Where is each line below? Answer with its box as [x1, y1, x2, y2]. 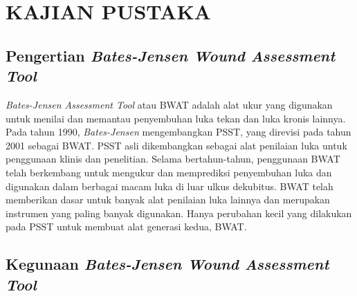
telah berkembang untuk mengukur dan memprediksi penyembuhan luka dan [6, 165, 332, 179]
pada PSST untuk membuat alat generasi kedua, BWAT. [6, 219, 247, 234]
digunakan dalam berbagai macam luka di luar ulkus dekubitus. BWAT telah [6, 178, 333, 193]
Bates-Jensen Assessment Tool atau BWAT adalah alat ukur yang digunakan [6, 97, 333, 111]
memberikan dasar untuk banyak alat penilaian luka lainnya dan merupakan [6, 192, 330, 207]
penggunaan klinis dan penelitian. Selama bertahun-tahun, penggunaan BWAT [6, 151, 340, 166]
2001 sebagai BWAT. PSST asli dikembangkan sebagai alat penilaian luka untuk [6, 138, 347, 152]
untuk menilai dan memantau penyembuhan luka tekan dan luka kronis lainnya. [6, 111, 346, 125]
